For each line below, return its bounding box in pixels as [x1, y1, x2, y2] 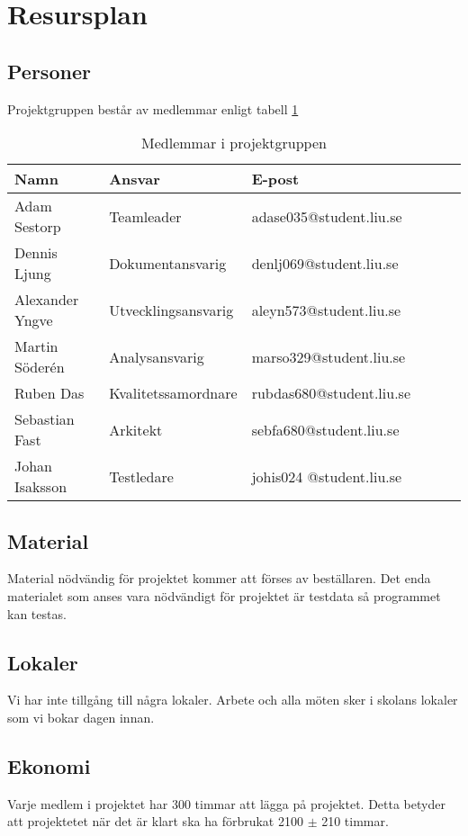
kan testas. [7, 604, 67, 623]
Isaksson [14, 476, 67, 498]
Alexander [14, 289, 79, 310]
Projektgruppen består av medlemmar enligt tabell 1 [7, 99, 299, 118]
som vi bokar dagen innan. [7, 707, 155, 726]
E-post [251, 168, 300, 190]
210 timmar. [321, 812, 389, 831]
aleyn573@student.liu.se [251, 299, 401, 320]
